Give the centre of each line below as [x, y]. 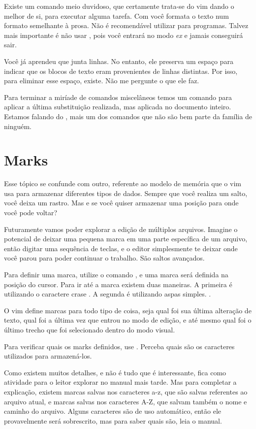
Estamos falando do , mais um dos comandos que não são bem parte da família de [128, 116]
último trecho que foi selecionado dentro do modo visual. [90, 329]
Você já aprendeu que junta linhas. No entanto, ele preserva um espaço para [119, 61]
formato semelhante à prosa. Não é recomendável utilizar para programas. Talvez [126, 25]
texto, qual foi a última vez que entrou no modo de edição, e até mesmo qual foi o [128, 320]
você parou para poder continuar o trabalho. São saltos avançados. [104, 258]
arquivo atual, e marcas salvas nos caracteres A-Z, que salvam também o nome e [126, 401]
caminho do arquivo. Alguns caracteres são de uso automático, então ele [112, 411]
